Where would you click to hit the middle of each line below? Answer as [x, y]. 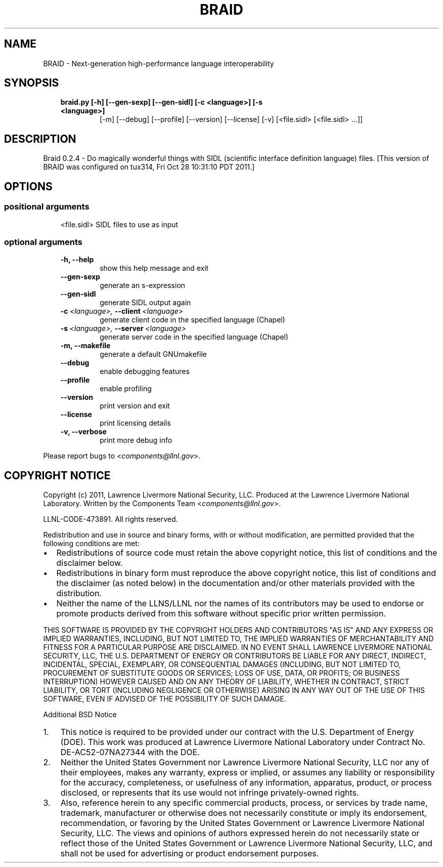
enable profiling [126, 389]
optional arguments [43, 242]
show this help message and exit [154, 268]
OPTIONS [28, 186]
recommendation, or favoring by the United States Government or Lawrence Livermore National [242, 823]
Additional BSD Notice [80, 715]
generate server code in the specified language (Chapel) [194, 337]
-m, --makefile [85, 346]
